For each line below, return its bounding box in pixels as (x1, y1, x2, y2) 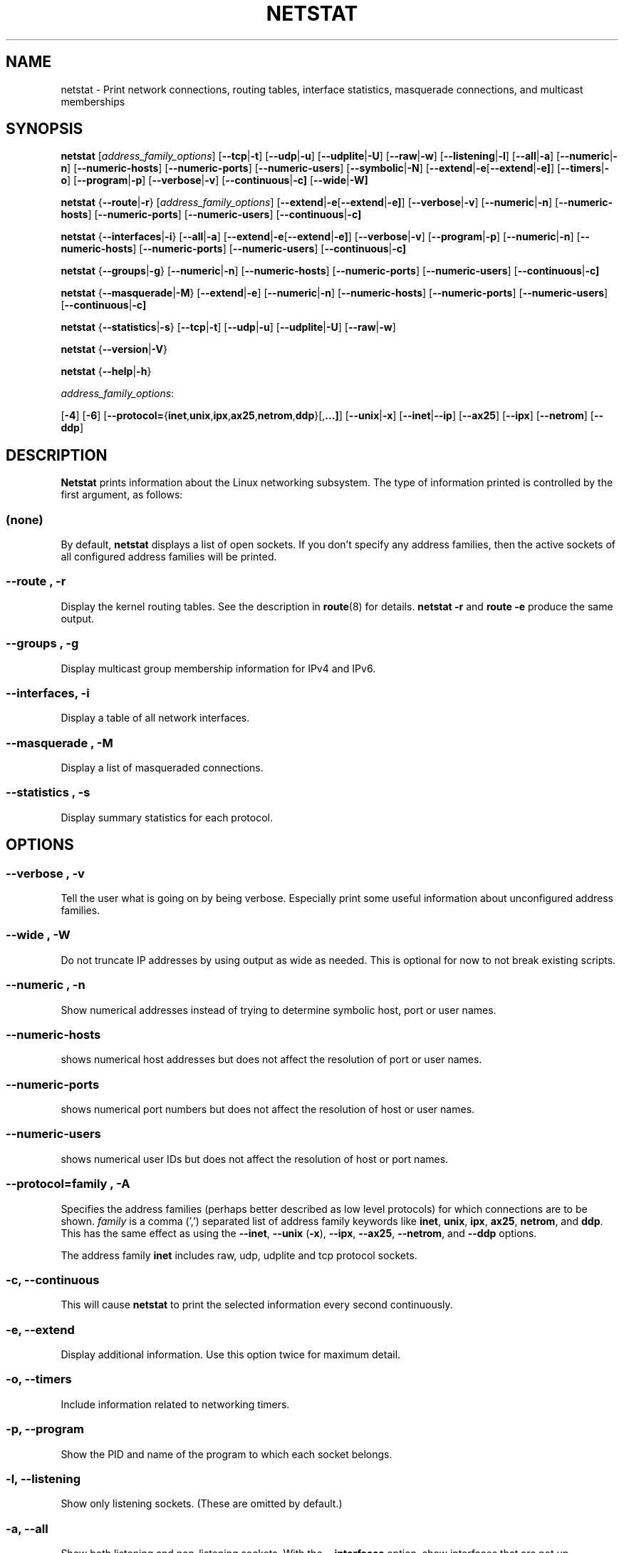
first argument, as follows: (61, 488, 183, 501)
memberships (61, 95, 125, 108)
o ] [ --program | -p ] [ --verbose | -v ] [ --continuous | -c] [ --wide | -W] (61, 174, 368, 187)
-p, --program (6, 1422, 84, 1437)
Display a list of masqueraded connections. (61, 762, 264, 774)
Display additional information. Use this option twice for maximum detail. (61, 1348, 401, 1360)
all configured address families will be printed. (61, 550, 277, 563)
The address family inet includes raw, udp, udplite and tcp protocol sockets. (61, 1249, 417, 1261)
